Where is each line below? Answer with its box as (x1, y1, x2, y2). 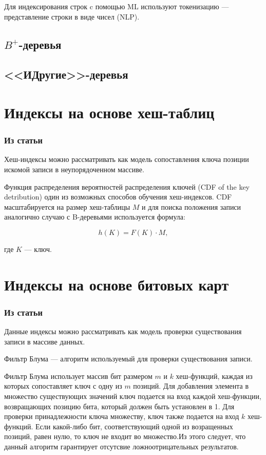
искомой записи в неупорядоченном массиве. (4, 163, 144, 174)
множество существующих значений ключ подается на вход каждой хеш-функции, (4, 391, 261, 402)
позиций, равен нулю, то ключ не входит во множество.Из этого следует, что (4, 431, 246, 442)
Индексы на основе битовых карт (4, 274, 229, 295)
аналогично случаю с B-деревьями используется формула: (4, 211, 185, 222)
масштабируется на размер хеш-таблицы (4, 201, 130, 212)
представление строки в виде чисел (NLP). (4, 11, 140, 22)
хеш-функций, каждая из (176, 370, 253, 381)
